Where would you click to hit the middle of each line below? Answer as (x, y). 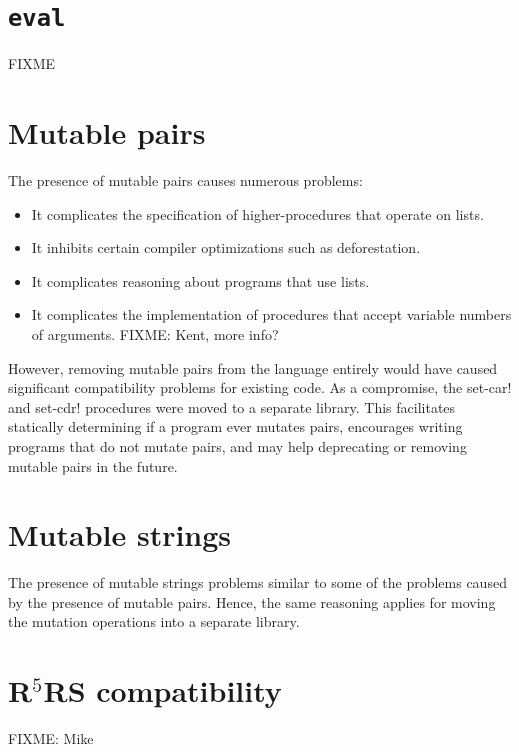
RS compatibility (162, 690)
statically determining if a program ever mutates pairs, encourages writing (235, 426)
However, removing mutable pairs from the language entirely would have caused (253, 367)
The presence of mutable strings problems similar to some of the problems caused (257, 582)
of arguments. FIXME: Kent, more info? (155, 333)
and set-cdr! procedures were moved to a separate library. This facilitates (232, 406)
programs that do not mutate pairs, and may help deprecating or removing (237, 445)
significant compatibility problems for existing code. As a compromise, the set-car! (260, 387)
